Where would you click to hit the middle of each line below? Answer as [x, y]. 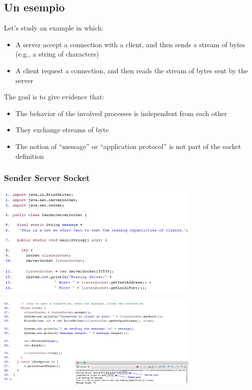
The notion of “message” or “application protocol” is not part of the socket [128, 146]
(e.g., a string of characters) [57, 54]
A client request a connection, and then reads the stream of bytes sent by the [132, 70]
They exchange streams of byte [62, 130]
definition [30, 156]
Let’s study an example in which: [54, 28]
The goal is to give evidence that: [54, 97]
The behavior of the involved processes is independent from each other [121, 113]
